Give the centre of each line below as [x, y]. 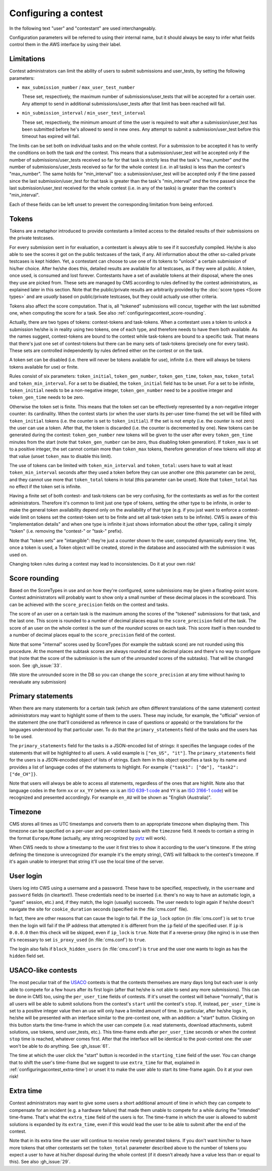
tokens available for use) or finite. [44, 367]
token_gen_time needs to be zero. [47, 397]
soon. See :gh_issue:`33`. [36, 665]
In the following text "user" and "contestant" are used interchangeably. [83, 28]
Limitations [27, 59]
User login [26, 876]
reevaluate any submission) [38, 682]
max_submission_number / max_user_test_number [79, 87]
